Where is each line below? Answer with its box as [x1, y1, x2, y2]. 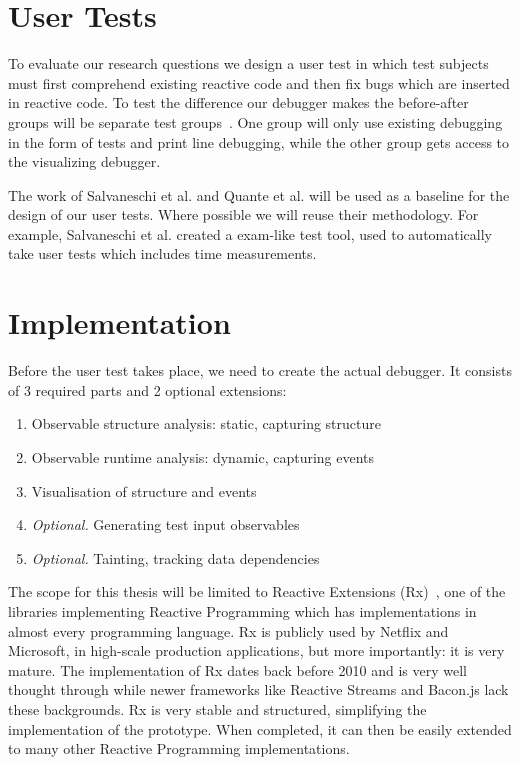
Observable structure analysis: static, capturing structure [31, 413, 381, 434]
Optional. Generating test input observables [31, 514, 300, 535]
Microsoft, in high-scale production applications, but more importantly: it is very [8, 640, 505, 661]
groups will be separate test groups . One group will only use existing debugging [8, 111, 503, 132]
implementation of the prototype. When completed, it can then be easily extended [8, 718, 512, 739]
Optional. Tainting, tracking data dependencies [31, 547, 320, 568]
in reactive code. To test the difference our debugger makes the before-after [8, 92, 469, 113]
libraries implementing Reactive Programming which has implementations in [8, 600, 477, 621]
